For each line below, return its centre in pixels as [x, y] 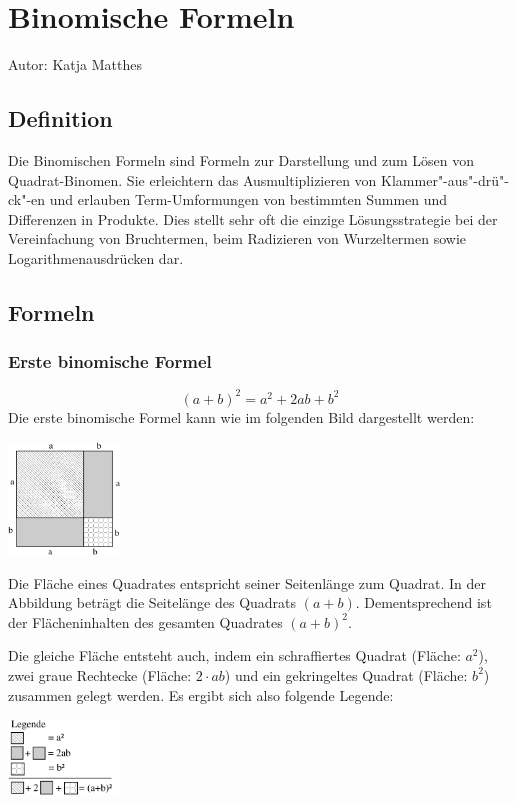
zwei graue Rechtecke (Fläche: [100, 674]
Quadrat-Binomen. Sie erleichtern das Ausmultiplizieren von [192, 179]
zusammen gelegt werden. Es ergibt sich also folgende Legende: [201, 694]
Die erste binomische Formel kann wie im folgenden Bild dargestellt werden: [241, 416]
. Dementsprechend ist [423, 602]
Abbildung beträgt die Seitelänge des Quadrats [152, 602]
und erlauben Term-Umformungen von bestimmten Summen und [248, 199]
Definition [60, 118]
